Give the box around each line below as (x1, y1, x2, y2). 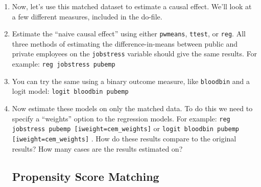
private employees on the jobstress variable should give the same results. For (12, 48, 257, 59)
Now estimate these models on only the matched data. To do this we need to (12, 103, 253, 114)
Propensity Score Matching (12, 168, 159, 184)
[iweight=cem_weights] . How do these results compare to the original (12, 133, 236, 143)
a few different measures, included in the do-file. (12, 11, 162, 22)
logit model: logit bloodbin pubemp (12, 86, 129, 96)
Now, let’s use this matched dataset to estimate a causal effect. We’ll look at (12, 1, 252, 11)
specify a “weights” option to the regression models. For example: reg (12, 113, 230, 123)
